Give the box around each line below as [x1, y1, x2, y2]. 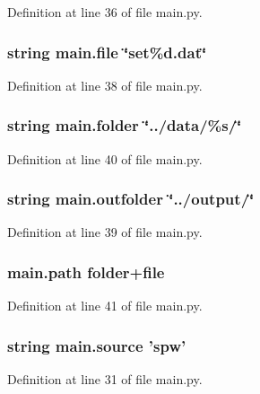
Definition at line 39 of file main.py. [7, 223, 203, 241]
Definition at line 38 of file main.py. [7, 75, 203, 94]
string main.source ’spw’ [7, 334, 186, 356]
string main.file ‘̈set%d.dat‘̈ [7, 40, 207, 63]
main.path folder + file [7, 260, 165, 283]
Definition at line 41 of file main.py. [7, 296, 203, 315]
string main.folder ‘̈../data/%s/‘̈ [7, 114, 242, 136]
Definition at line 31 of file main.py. [7, 370, 203, 389]
